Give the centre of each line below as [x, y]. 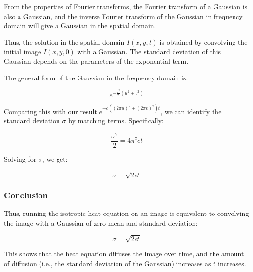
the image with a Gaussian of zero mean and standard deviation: [101, 223]
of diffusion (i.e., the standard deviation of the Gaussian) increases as [107, 263]
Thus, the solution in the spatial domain [64, 42]
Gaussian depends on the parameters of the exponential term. [96, 61]
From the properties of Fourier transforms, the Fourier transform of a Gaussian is [126, 6]
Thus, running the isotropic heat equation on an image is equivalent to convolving [126, 213]
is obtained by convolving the [204, 42]
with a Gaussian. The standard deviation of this [149, 51]
